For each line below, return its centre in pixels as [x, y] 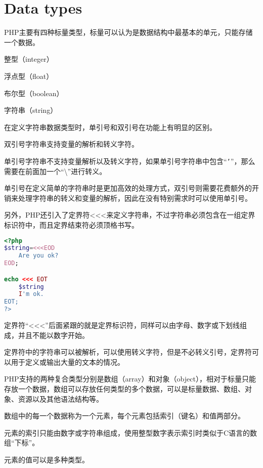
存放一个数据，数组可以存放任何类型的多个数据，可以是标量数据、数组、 [124, 389]
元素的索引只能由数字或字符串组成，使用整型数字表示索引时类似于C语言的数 [131, 432]
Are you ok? [38, 256]
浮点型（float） [29, 76]
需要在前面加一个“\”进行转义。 [55, 171]
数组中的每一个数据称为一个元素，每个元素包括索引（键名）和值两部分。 [124, 416]
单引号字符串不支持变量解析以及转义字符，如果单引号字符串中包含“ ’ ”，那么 [130, 161]
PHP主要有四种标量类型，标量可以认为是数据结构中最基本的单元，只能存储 [128, 32]
